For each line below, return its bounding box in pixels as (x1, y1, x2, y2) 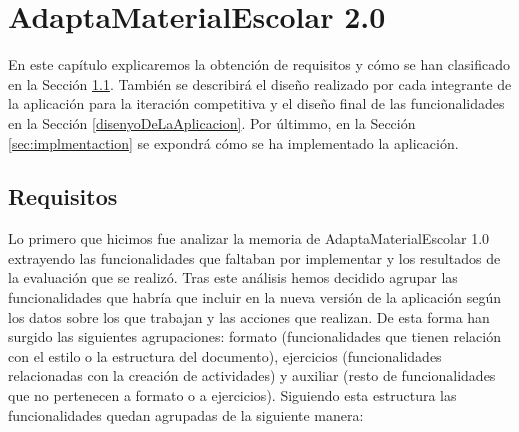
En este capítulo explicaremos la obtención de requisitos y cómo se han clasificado (8, 54, 510, 75)
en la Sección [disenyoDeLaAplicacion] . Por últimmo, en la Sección (8, 112, 416, 133)
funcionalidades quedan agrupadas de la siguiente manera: (8, 404, 364, 425)
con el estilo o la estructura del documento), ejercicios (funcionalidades (8, 345, 442, 366)
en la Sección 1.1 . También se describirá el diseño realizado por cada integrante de (8, 73, 512, 94)
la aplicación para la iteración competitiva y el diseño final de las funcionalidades (8, 93, 505, 114)
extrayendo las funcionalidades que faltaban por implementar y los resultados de (8, 247, 501, 268)
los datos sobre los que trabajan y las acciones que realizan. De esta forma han (8, 306, 490, 327)
